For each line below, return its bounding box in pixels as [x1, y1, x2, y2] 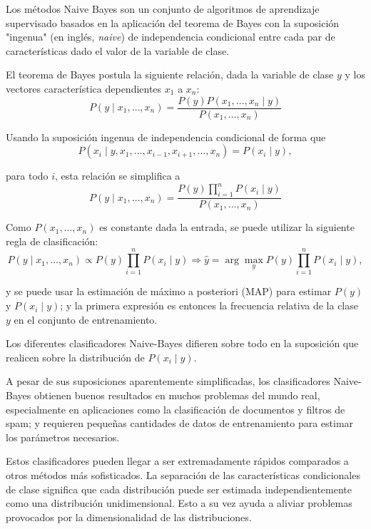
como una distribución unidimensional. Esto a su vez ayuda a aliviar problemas [6, 495, 352, 510]
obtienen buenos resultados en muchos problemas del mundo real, [34, 388, 320, 403]
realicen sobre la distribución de [6, 349, 145, 364]
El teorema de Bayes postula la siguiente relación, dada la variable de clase [6, 67, 334, 82]
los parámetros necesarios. [6, 429, 120, 444]
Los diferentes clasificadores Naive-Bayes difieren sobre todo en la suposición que [6, 336, 359, 351]
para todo [6, 168, 49, 183]
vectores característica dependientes [6, 81, 162, 96]
